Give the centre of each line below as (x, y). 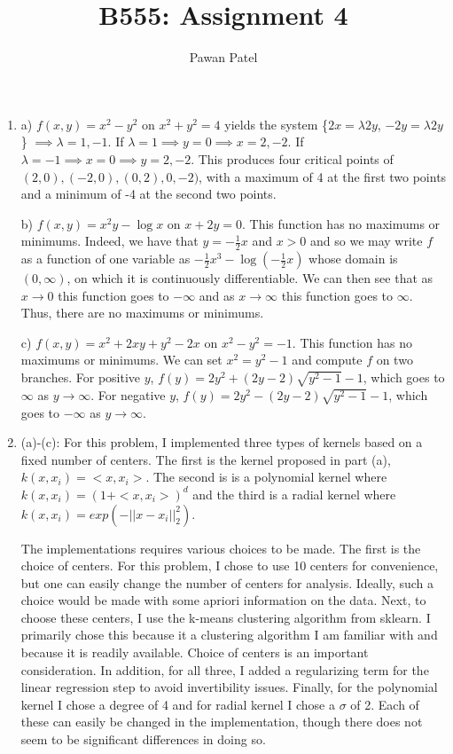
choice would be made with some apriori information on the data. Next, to (223, 600)
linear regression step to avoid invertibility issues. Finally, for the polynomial (229, 687)
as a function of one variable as (105, 259)
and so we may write (367, 241)
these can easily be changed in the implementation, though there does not (222, 722)
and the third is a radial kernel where (294, 494)
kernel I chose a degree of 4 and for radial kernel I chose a (178, 704)
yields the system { (277, 124)
